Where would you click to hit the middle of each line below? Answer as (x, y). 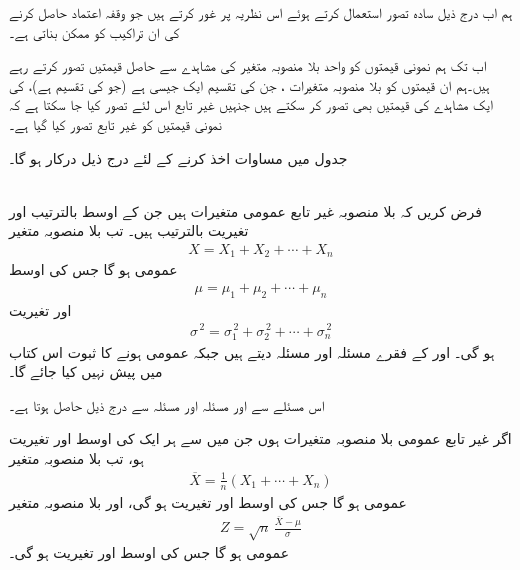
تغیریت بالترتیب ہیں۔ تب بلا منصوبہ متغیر (129, 230)
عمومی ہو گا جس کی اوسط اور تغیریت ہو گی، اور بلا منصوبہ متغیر (208, 501)
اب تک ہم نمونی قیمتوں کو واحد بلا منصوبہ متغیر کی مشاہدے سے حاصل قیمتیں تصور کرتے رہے (248, 65)
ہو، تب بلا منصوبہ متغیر (76, 458)
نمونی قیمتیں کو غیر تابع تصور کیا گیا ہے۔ (115, 123)
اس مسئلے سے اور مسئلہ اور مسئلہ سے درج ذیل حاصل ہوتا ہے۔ (167, 404)
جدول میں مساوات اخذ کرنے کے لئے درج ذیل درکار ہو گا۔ (178, 157)
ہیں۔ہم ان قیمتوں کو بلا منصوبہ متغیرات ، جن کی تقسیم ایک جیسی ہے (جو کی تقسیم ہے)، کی (249, 84)
